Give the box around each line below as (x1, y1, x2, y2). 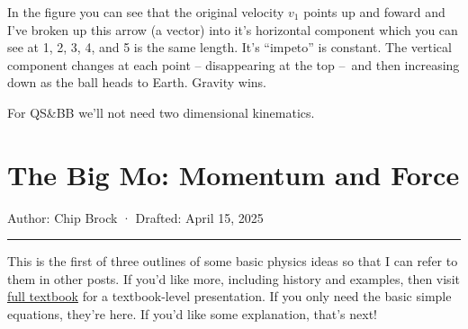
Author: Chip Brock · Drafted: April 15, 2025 (7, 208, 264, 227)
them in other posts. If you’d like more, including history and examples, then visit (7, 269, 460, 288)
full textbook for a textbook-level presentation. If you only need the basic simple (7, 287, 452, 306)
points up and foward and (303, 3, 445, 21)
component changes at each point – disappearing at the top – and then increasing (7, 55, 460, 74)
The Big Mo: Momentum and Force (7, 156, 460, 192)
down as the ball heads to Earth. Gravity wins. (7, 73, 267, 92)
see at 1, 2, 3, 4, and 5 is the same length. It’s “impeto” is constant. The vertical (7, 38, 452, 57)
